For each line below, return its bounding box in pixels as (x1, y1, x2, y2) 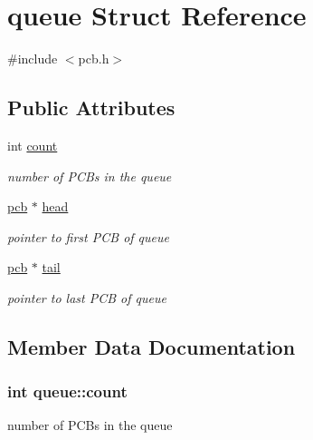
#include (7, 49, 58, 68)
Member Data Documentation (7, 332, 296, 360)
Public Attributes (7, 93, 175, 122)
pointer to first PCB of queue (7, 227, 169, 246)
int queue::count (7, 380, 128, 403)
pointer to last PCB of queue (7, 288, 166, 307)
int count (7, 135, 58, 154)
